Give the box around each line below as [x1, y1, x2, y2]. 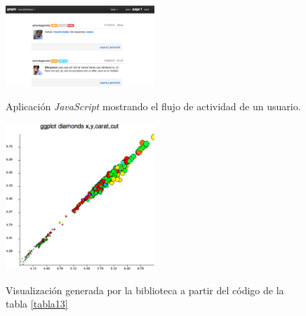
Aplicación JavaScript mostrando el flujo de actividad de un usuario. [6, 99, 301, 114]
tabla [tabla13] [6, 296, 68, 311]
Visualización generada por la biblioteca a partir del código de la [6, 282, 284, 297]
